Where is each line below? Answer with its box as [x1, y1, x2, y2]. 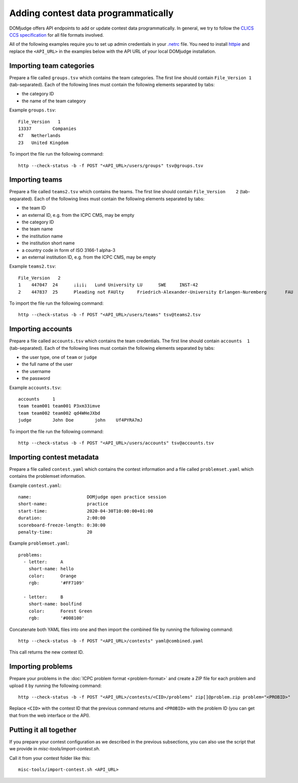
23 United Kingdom [18, 140, 69, 146]
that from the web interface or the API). [9, 712, 90, 718]
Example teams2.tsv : [9, 264, 56, 270]
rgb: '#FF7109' [28, 580, 85, 586]
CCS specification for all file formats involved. [9, 32, 104, 38]
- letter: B [23, 594, 64, 600]
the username [22, 368, 51, 374]
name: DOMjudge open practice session [18, 494, 167, 499]
